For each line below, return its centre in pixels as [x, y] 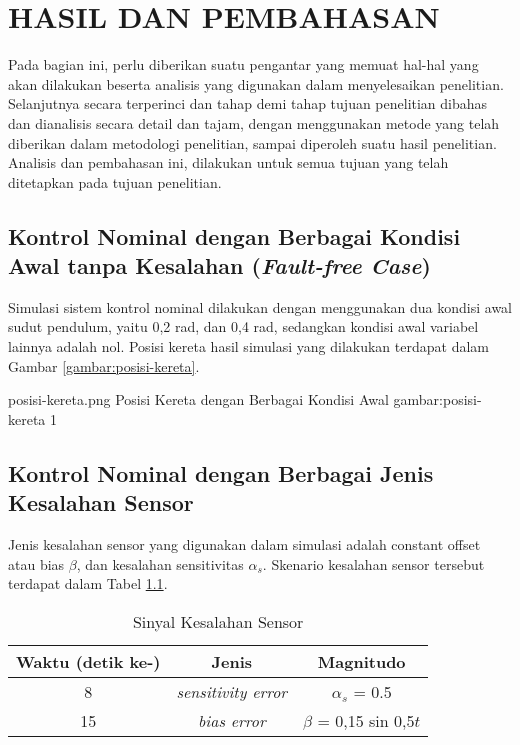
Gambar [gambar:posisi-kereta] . [104, 365]
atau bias [36, 563]
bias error [231, 720]
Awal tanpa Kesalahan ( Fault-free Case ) [219, 265]
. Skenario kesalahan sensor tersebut [373, 563]
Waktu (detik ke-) [88, 661]
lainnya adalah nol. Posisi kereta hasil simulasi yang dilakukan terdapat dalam [248, 346]
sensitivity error [232, 691]
